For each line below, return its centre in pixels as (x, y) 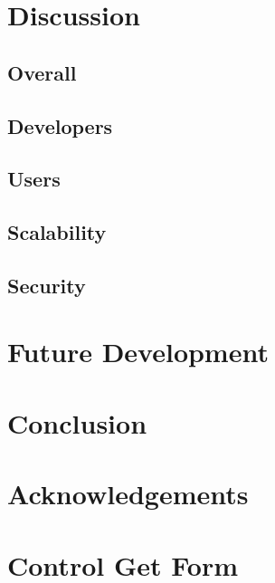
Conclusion (77, 422)
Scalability (57, 232)
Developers (60, 125)
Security (47, 285)
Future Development (138, 352)
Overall (42, 72)
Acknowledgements (128, 494)
